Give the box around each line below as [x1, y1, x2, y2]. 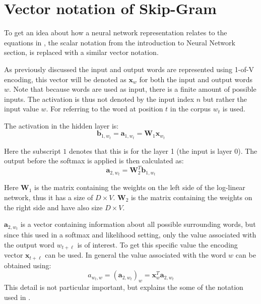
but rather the [203, 93, 247, 104]
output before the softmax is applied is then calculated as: [4, 155, 184, 166]
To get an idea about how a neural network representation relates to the [4, 27, 227, 38]
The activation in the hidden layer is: [4, 120, 119, 131]
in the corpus [170, 103, 211, 114]
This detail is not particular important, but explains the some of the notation [4, 282, 243, 292]
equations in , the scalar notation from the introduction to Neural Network [4, 37, 235, 47]
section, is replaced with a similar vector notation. [4, 47, 159, 57]
